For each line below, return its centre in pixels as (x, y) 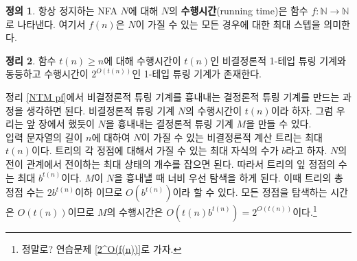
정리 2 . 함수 (31, 60)
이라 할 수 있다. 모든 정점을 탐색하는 (250, 192)
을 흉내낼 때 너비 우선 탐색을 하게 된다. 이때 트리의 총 (229, 177)
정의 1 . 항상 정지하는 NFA (61, 10)
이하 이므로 (99, 192)
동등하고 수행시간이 (47, 74)
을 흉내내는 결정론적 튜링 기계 (169, 124)
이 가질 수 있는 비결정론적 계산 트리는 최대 (232, 137)
